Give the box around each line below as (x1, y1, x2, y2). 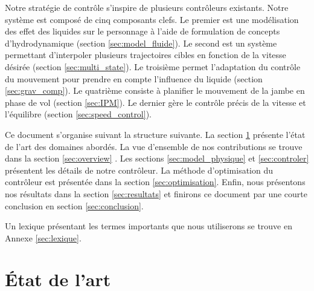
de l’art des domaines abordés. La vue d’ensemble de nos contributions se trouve (5, 140, 303, 152)
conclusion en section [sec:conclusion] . (5, 199, 144, 212)
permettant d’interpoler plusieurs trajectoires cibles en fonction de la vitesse (5, 48, 286, 61)
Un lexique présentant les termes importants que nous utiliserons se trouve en (5, 220, 292, 232)
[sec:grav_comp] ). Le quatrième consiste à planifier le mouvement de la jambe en (5, 84, 305, 97)
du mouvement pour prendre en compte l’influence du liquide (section (5, 72, 263, 85)
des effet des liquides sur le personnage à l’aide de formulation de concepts (5, 25, 280, 38)
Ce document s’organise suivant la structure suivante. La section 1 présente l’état (5, 128, 306, 140)
